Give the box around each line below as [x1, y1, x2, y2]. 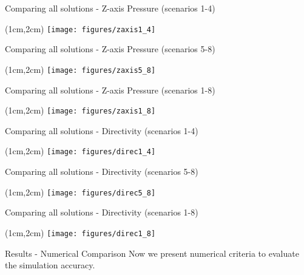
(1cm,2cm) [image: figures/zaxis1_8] [5, 104, 156, 117]
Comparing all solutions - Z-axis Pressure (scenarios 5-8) [5, 42, 215, 55]
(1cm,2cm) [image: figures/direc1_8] [5, 226, 156, 239]
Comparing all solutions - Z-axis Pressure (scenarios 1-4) [5, 2, 215, 14]
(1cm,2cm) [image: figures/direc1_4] [5, 144, 156, 157]
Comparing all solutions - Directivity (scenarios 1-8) [5, 206, 198, 219]
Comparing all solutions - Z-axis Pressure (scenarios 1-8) [5, 83, 215, 96]
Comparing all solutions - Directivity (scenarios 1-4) [5, 124, 198, 137]
